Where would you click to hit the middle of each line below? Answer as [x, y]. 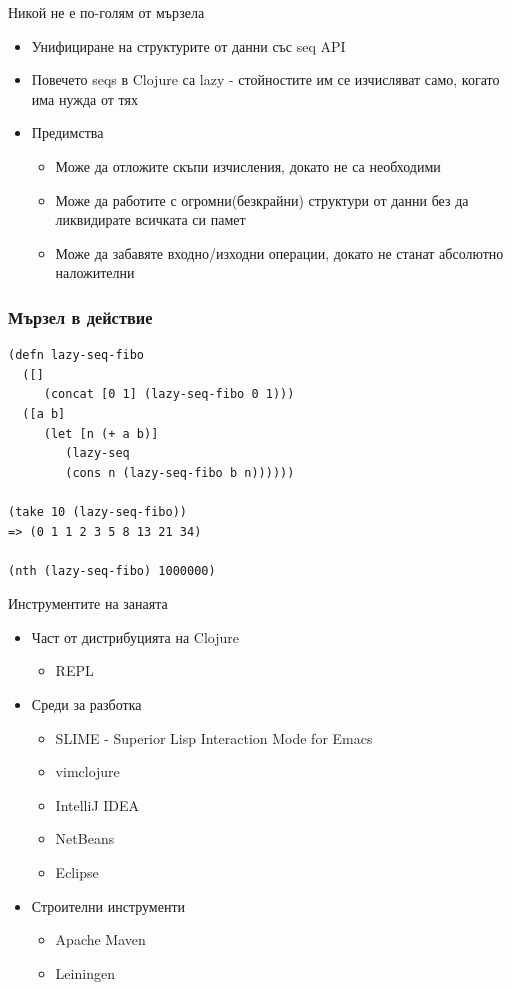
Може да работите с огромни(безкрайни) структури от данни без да [262, 199]
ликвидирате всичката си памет [150, 219]
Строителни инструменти [108, 905]
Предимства [67, 132]
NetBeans [85, 838]
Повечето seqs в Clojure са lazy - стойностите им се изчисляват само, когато [265, 79]
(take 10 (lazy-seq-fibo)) [97, 511]
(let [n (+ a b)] [101, 433]
